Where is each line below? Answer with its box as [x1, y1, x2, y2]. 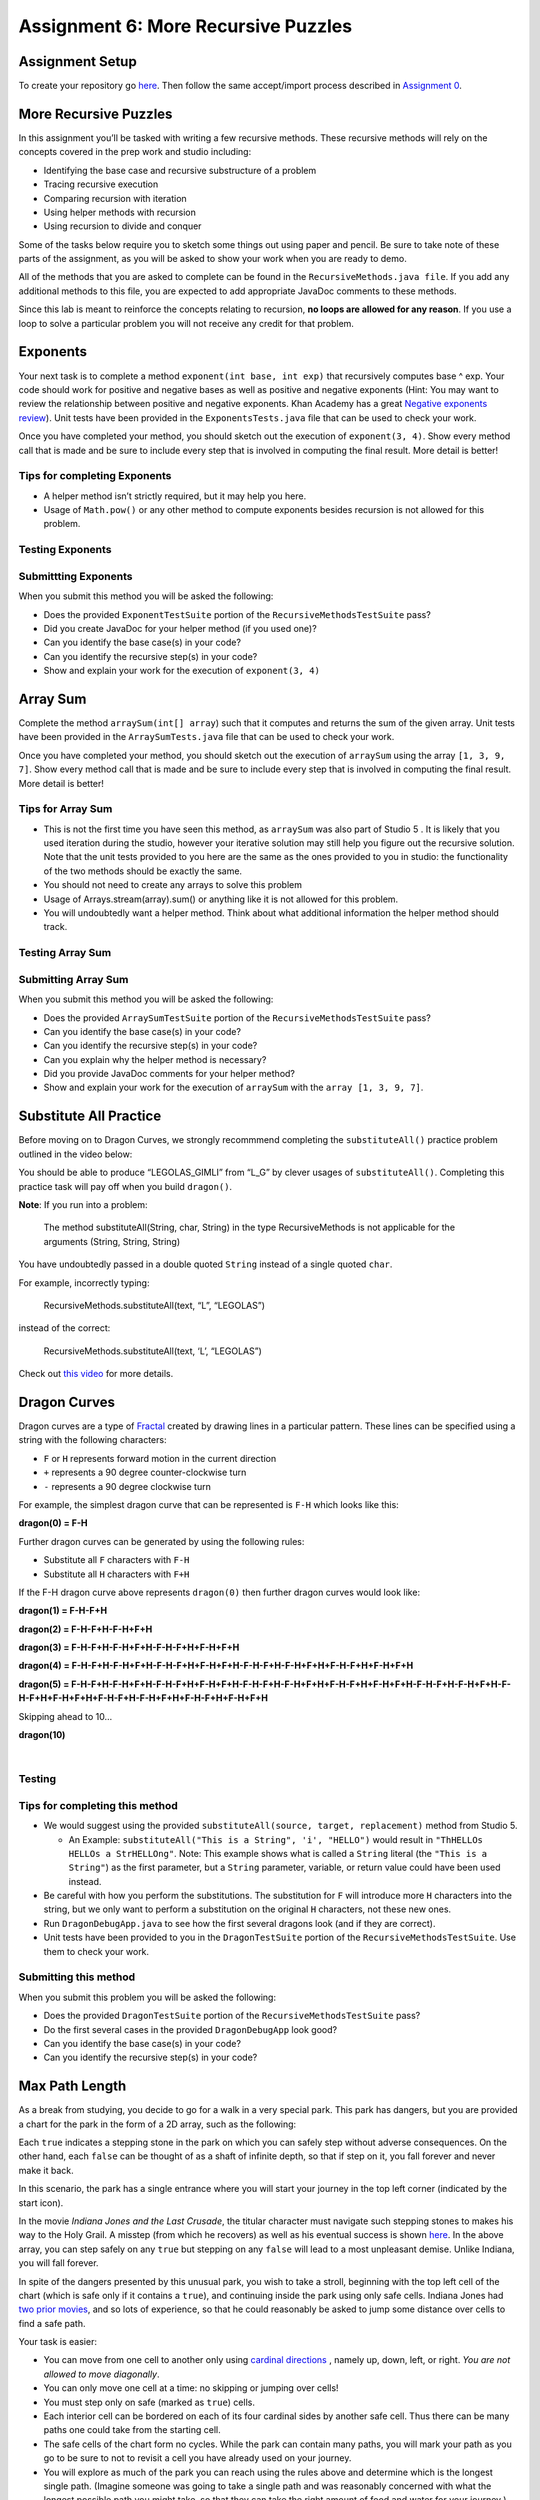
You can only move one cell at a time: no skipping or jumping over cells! [43, 2382, 339, 2394]
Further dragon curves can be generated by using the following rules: [18, 1535, 305, 1547]
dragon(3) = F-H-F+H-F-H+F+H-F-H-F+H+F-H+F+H [18, 1641, 240, 1654]
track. [43, 921, 68, 933]
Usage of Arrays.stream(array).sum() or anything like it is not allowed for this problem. [43, 893, 399, 905]
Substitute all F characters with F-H [43, 1554, 190, 1566]
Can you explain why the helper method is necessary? [43, 1053, 267, 1065]
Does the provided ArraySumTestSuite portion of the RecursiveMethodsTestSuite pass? [43, 1011, 432, 1024]
